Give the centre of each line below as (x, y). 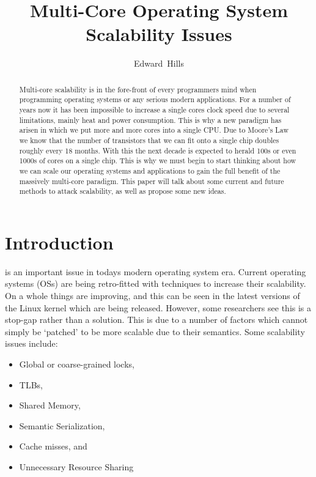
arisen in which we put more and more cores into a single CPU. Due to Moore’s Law (154, 130)
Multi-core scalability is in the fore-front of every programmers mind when (138, 89)
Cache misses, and (53, 446)
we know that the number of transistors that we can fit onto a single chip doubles (149, 140)
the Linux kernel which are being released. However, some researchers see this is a (158, 307)
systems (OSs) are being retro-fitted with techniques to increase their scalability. (156, 283)
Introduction (59, 242)
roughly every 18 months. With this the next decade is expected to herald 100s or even (158, 150)
